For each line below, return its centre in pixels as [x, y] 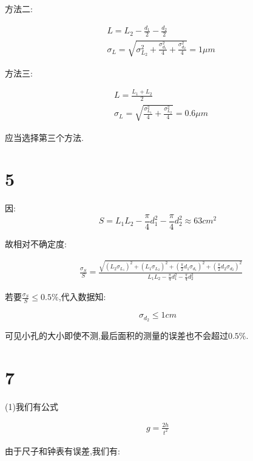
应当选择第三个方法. [44, 137]
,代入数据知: [82, 297]
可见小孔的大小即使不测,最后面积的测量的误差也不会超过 [116, 336]
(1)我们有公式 [32, 406]
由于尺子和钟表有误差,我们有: [62, 450]
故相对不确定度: [36, 243]
